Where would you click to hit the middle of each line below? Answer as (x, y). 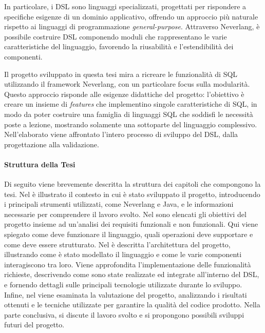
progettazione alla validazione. (52, 144)
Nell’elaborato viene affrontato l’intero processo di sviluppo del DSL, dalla (121, 134)
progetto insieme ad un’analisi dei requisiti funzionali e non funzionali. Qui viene (131, 224)
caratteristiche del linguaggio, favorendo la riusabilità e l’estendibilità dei (119, 46)
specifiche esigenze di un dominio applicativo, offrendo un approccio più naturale (131, 16)
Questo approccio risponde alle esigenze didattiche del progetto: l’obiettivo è (124, 94)
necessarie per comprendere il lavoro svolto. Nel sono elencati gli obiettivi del (125, 214)
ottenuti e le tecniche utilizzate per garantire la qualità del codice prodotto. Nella (132, 305)
